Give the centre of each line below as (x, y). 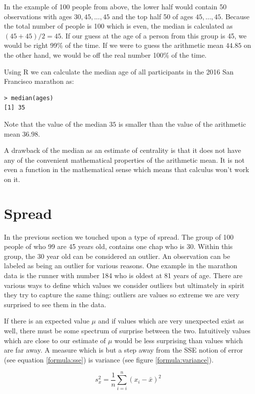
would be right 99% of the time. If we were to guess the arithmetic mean (114, 45)
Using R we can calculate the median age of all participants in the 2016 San (119, 71)
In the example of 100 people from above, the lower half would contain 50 (115, 6)
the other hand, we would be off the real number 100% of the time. (105, 54)
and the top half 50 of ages (153, 16)
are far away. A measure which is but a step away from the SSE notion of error (124, 350)
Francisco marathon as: (39, 81)
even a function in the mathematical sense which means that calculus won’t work (127, 169)
